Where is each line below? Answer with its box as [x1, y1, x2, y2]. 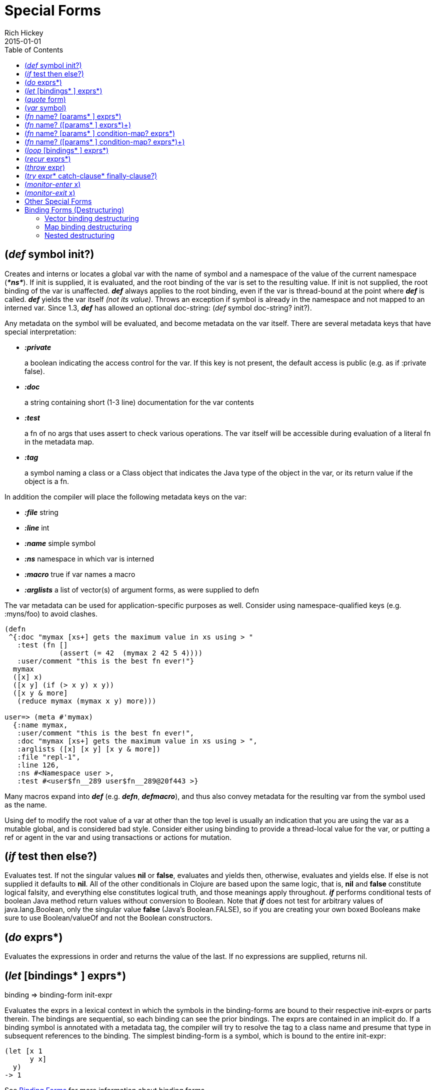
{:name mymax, [12, 720, 68, 729]
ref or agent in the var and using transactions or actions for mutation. [4, 832, 231, 841]
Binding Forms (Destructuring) [24, 205, 124, 214]
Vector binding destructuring [44, 213, 139, 222]
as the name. [4, 800, 47, 809]
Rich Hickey [4, 28, 43, 37]
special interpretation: [4, 327, 76, 336]
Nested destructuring [44, 230, 114, 239]
